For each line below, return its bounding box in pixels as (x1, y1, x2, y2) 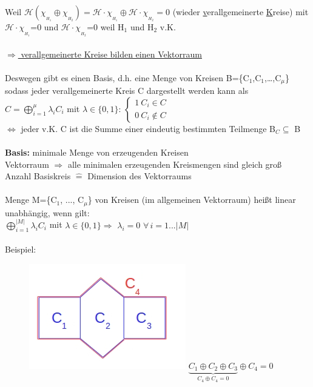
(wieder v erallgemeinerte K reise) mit (172, 5, 309, 18)
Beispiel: (5, 243, 36, 256)
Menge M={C (5, 193, 57, 206)
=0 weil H (87, 21, 124, 33)
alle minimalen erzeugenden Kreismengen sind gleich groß (67, 157, 282, 170)
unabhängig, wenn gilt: (5, 206, 90, 219)
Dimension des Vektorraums (87, 170, 192, 182)
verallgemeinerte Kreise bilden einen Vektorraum (21, 47, 202, 60)
